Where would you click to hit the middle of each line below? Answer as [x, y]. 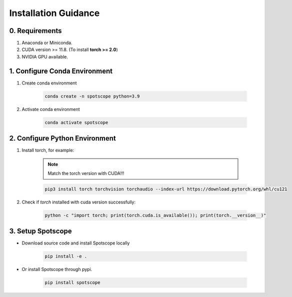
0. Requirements [35, 31]
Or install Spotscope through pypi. [57, 269]
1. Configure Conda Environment [61, 71]
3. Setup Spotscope [40, 231]
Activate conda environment [51, 109]
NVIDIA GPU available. [45, 56]
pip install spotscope [72, 283]
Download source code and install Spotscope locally [76, 243]
